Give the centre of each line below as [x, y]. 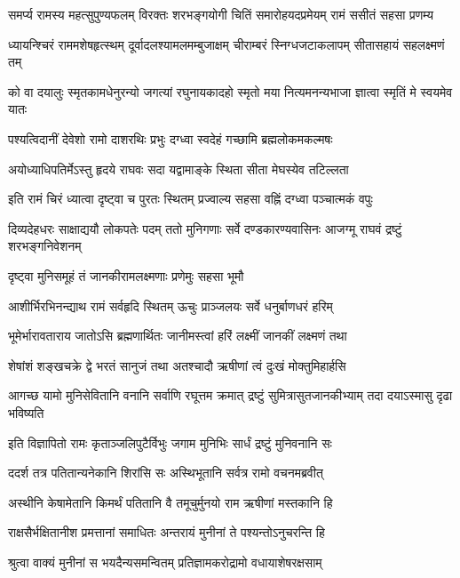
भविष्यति [26, 412]
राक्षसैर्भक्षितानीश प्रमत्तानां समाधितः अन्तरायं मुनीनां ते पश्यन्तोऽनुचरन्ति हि [167, 532]
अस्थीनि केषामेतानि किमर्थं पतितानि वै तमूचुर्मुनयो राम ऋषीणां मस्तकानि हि [171, 502]
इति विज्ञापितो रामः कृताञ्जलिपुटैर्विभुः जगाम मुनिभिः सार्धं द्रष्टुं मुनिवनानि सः [170, 442]
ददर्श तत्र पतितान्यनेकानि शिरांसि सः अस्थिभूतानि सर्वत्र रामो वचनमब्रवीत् [166, 473]
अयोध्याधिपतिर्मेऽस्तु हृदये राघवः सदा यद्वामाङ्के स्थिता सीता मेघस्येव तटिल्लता [178, 169]
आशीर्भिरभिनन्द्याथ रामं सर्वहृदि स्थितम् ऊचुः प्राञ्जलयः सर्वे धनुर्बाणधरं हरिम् [171, 305]
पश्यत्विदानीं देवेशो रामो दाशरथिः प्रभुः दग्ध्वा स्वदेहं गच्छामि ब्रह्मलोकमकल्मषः [171, 138]
